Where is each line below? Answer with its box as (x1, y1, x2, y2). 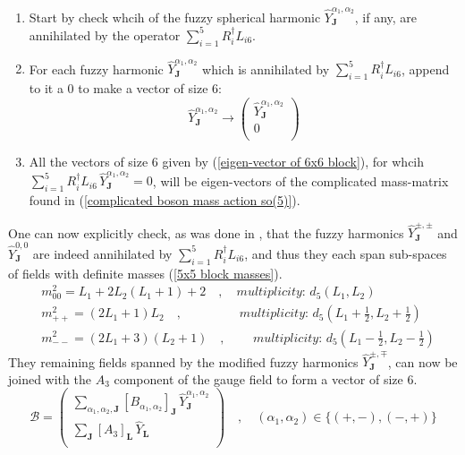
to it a (29, 79, 63, 98)
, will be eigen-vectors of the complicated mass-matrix (152, 171, 449, 190)
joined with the (8, 369, 91, 388)
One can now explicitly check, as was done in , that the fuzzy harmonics (8, 223, 404, 242)
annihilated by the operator (29, 25, 181, 44)
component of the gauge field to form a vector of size (114, 369, 403, 388)
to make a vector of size (78, 79, 208, 98)
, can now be (387, 352, 458, 371)
